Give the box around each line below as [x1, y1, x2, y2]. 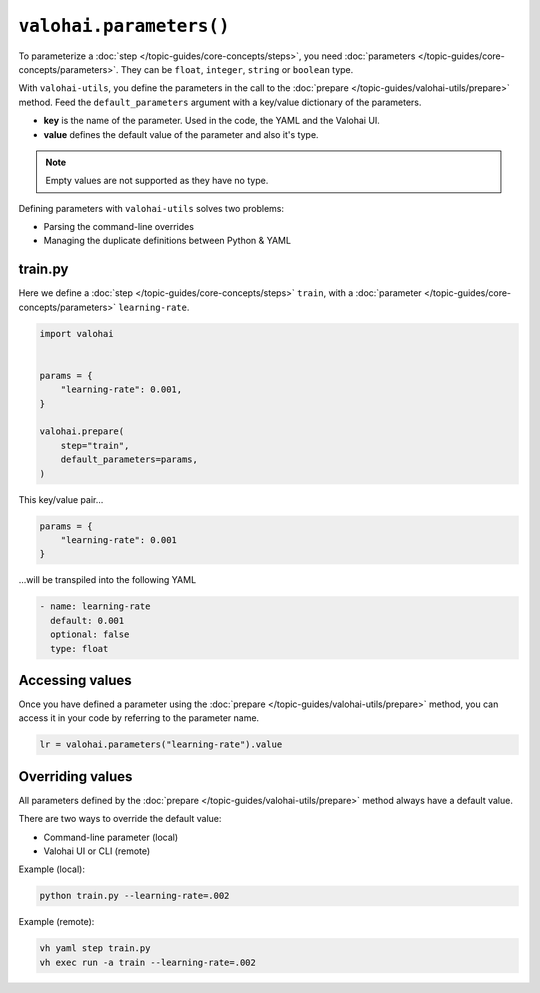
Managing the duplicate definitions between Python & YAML [43, 235, 292, 247]
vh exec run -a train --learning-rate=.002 [39, 956, 257, 968]
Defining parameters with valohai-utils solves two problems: [18, 202, 285, 214]
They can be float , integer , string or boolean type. [120, 63, 354, 75]
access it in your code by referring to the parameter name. [18, 712, 260, 724]
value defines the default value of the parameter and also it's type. [43, 128, 319, 140]
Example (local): [18, 863, 85, 875]
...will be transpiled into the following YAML [18, 574, 197, 586]
